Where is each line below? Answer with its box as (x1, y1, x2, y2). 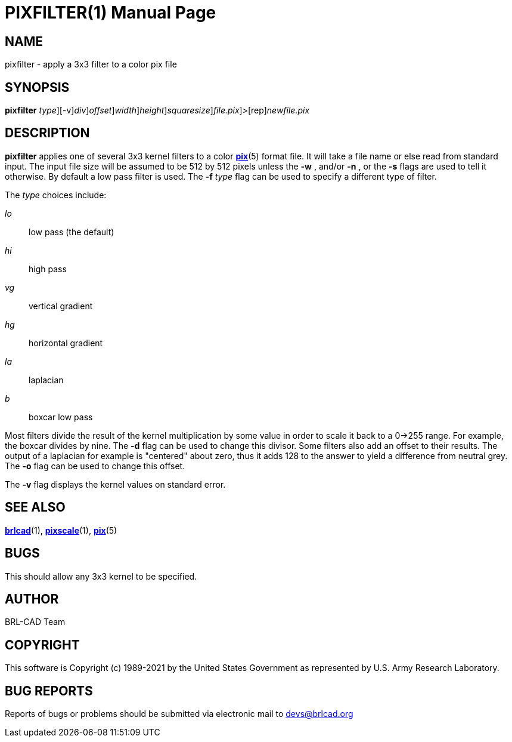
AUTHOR (5, 591, 59, 606)
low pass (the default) (29, 226, 114, 237)
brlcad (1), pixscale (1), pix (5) (5, 525, 117, 535)
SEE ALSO (5, 500, 66, 515)
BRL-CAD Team (5, 617, 66, 627)
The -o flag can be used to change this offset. (5, 460, 185, 471)
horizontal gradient (29, 337, 103, 348)
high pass (29, 263, 67, 274)
